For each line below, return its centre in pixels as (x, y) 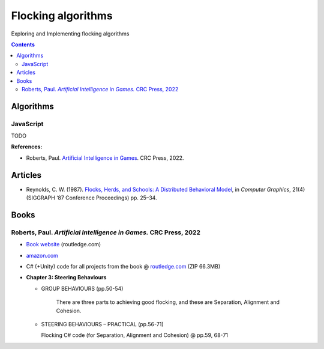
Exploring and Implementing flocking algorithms (70, 34)
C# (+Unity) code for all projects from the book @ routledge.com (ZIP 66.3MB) (123, 267)
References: (27, 147)
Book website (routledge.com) (64, 244)
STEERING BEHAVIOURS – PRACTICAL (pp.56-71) (103, 324)
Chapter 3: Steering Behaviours (66, 278)
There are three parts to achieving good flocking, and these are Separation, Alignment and (168, 302)
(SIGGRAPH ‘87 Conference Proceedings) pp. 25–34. (91, 198)
